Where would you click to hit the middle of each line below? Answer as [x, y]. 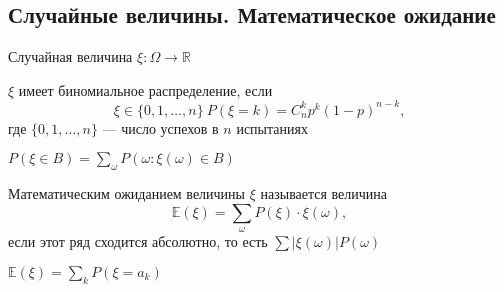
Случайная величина [70, 56]
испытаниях [272, 127]
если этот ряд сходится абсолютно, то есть [138, 241]
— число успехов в [160, 127]
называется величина [324, 193]
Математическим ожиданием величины [127, 193]
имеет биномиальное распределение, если [145, 89]
